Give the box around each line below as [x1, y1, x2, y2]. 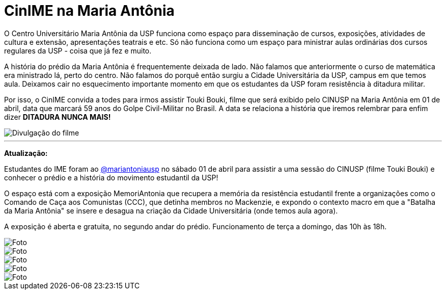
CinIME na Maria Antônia [4, 2, 175, 19]
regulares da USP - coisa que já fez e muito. [4, 46, 152, 55]
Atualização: [4, 148, 48, 157]
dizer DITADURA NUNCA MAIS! [4, 112, 111, 121]
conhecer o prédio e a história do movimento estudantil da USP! [4, 173, 218, 182]
